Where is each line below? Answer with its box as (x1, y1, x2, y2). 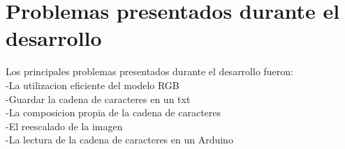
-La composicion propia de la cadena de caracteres (6, 105, 221, 120)
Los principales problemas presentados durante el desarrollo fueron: (6, 64, 294, 79)
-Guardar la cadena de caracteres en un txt (6, 91, 191, 106)
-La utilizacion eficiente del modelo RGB (6, 77, 179, 92)
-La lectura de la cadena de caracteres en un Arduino (6, 132, 233, 147)
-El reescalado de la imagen (6, 118, 123, 133)
